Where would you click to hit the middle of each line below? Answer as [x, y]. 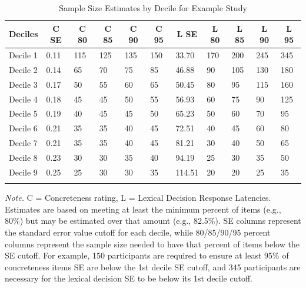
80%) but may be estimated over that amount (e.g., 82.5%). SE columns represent [153, 221]
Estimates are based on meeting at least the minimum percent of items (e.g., [143, 209]
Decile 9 [23, 172]
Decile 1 [23, 55]
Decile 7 [23, 143]
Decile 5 [23, 113]
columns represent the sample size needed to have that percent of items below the [152, 244]
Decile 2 [23, 69]
